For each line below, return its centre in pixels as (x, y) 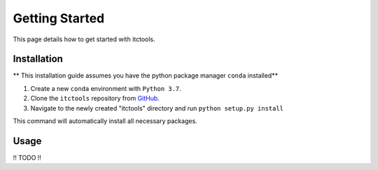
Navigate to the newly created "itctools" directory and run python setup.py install (157, 108)
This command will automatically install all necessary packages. (105, 121)
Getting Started (59, 18)
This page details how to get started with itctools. (84, 39)
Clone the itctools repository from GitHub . (95, 99)
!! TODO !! (27, 157)
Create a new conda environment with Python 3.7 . (106, 88)
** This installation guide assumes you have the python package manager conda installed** (146, 76)
